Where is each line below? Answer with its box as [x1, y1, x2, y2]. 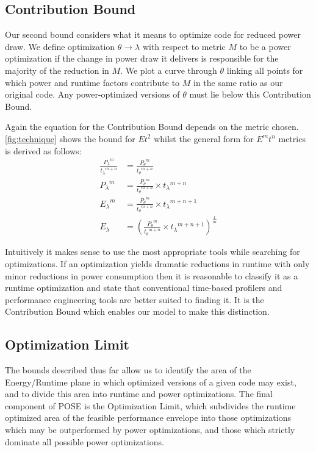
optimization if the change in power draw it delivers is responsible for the [5, 52, 279, 65]
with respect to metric [142, 40, 226, 52]
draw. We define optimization [5, 40, 115, 52]
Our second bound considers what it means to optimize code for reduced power [5, 28, 301, 41]
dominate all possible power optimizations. [5, 435, 164, 448]
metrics [278, 132, 306, 145]
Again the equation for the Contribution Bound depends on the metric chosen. [5, 120, 299, 133]
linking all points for [226, 63, 303, 76]
